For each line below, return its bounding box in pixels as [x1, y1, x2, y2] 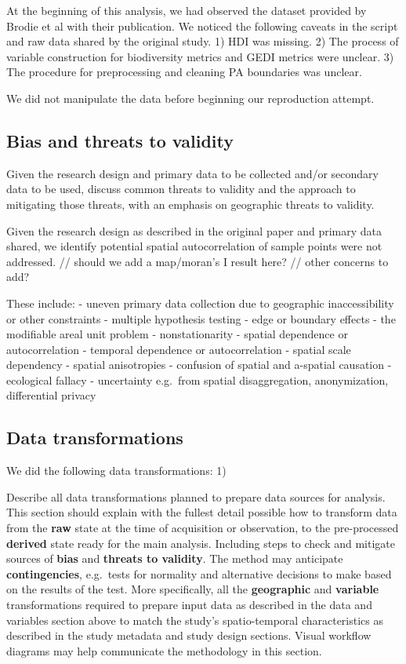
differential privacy [6, 387, 96, 403]
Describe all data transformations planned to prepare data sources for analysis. [6, 488, 386, 505]
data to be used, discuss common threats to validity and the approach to [6, 181, 356, 197]
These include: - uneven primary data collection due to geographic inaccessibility [6, 294, 394, 311]
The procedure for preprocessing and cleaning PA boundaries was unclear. [6, 64, 362, 80]
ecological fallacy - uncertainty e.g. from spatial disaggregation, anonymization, [6, 371, 389, 388]
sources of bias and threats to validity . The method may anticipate [6, 550, 343, 567]
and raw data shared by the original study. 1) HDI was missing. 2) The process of [6, 33, 399, 49]
